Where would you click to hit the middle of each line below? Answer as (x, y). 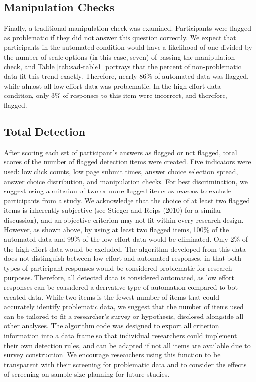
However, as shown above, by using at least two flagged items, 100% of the (117, 229)
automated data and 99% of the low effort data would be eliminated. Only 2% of (126, 239)
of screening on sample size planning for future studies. (87, 374)
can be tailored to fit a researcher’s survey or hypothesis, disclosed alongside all (124, 316)
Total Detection (45, 131)
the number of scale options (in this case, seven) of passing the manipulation (120, 56)
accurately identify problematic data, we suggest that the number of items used (124, 306)
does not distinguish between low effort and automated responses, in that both (123, 258)
